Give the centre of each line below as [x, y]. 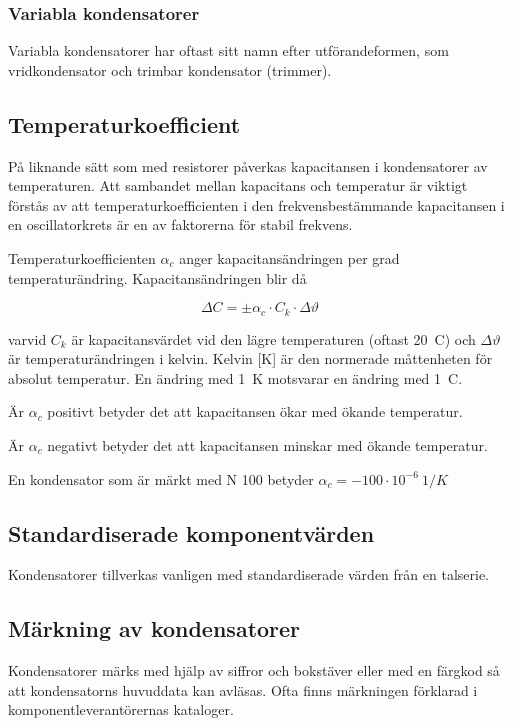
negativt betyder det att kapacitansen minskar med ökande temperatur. [267, 445]
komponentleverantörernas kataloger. [121, 709]
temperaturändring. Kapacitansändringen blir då [157, 277]
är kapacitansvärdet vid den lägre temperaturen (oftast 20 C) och [273, 338]
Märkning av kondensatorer [154, 628]
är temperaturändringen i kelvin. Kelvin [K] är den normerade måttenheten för [250, 358]
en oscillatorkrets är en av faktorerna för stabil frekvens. [180, 224]
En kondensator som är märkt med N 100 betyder [161, 478]
